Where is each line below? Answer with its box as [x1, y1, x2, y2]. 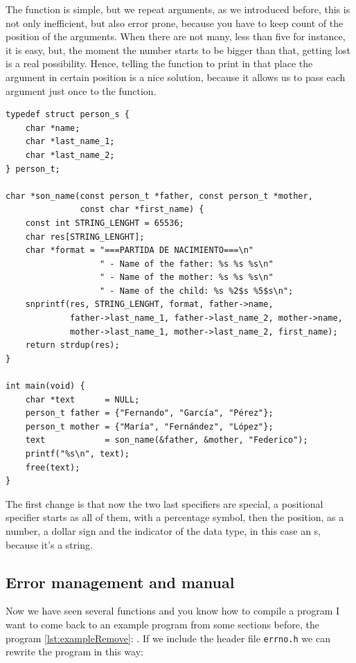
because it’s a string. [6, 537, 93, 551]
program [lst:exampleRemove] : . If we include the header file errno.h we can [6, 630, 330, 645]
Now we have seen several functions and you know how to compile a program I [6, 603, 340, 618]
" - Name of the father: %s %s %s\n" [100, 258, 274, 269]
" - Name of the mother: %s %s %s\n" [100, 272, 274, 283]
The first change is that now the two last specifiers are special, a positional [6, 496, 323, 511]
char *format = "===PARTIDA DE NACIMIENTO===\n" [25, 245, 253, 256]
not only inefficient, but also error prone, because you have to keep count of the [6, 15, 344, 30]
